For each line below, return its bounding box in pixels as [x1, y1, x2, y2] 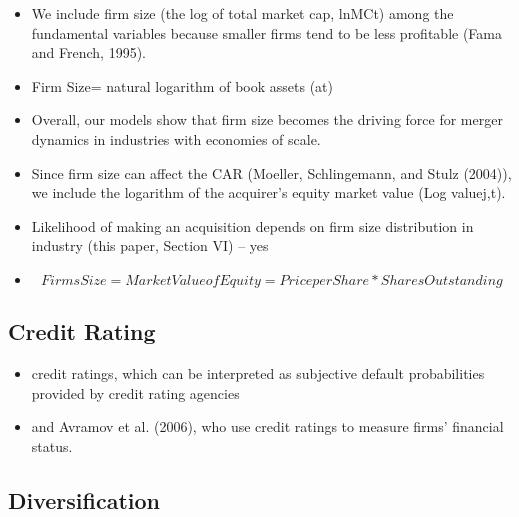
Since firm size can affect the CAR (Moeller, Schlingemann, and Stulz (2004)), [31, 162, 512, 183]
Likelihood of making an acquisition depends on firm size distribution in [31, 215, 474, 236]
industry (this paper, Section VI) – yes [31, 235, 269, 256]
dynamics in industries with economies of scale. [31, 128, 321, 149]
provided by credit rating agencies [31, 382, 240, 403]
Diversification [8, 484, 161, 515]
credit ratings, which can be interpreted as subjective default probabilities [31, 363, 485, 384]
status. [31, 435, 73, 456]
